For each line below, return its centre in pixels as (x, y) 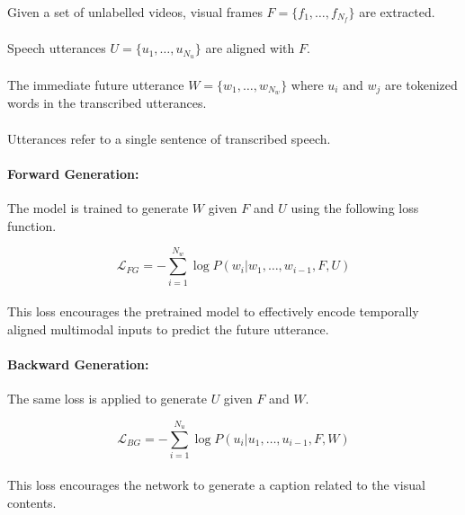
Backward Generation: (78, 364)
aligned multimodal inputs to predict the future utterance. (168, 329)
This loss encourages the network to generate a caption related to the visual (216, 484)
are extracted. (397, 11)
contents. (32, 502)
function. (32, 225)
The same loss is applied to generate (107, 399)
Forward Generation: (73, 173)
